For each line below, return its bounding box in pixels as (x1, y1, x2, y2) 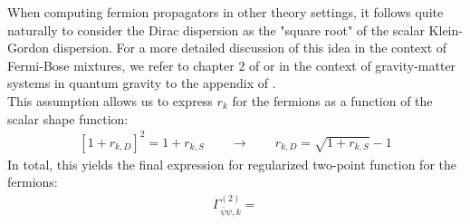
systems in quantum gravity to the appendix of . (7, 73, 276, 93)
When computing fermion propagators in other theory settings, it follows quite (7, 3, 444, 21)
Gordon (7, 38, 50, 57)
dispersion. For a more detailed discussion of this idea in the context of (53, 38, 447, 57)
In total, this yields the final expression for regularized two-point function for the (7, 154, 456, 173)
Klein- (428, 20, 463, 39)
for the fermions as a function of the (232, 91, 433, 110)
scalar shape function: (7, 109, 129, 128)
